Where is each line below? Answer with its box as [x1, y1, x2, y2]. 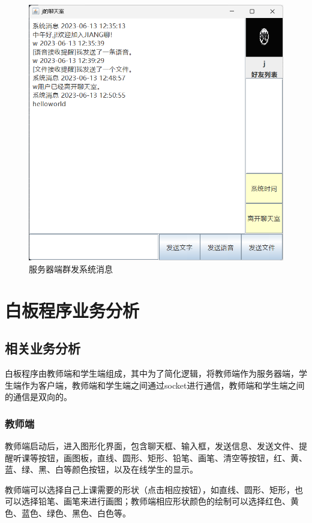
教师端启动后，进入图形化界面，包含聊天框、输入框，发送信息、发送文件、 [5, 440, 299, 452]
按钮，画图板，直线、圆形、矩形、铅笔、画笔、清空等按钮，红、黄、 [38, 451, 307, 464]
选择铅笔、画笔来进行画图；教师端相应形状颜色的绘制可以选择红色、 [21, 495, 290, 507]
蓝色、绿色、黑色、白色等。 [21, 507, 131, 519]
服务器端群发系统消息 [29, 262, 113, 275]
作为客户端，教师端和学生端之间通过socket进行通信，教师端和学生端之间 [21, 378, 305, 391]
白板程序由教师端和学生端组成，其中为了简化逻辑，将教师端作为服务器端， [5, 367, 299, 380]
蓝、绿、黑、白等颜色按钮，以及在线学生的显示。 [5, 463, 198, 476]
